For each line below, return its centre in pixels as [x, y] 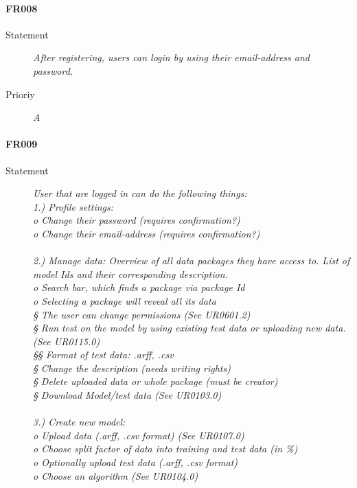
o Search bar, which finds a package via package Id [139, 287]
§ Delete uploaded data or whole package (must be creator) [156, 381]
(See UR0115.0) [67, 341]
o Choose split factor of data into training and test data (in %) [165, 449]
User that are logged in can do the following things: [140, 193]
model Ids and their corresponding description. [130, 274]
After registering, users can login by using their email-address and [171, 57]
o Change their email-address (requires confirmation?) [147, 233]
